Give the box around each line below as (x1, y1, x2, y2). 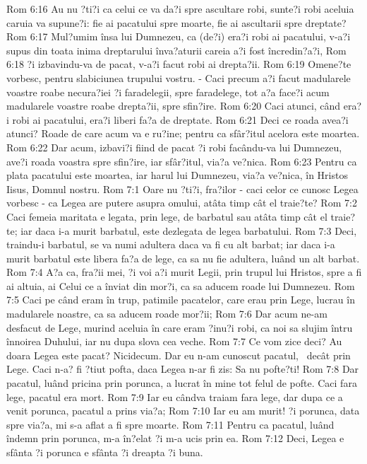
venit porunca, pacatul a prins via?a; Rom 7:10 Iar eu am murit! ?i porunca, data (6, 403, 360, 418)
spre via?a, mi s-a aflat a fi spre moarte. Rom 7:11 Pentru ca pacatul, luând (6, 417, 335, 431)
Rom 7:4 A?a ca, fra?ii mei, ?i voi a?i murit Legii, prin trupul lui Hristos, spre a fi (6, 265, 362, 279)
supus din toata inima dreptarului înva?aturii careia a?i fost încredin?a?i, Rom (6, 42, 347, 57)
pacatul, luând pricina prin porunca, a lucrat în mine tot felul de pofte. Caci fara (6, 376, 357, 390)
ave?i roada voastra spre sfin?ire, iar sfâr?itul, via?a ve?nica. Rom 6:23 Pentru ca (6, 153, 357, 168)
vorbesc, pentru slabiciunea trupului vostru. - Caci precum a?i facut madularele (6, 70, 351, 85)
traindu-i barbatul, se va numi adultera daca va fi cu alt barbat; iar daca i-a (6, 237, 335, 252)
